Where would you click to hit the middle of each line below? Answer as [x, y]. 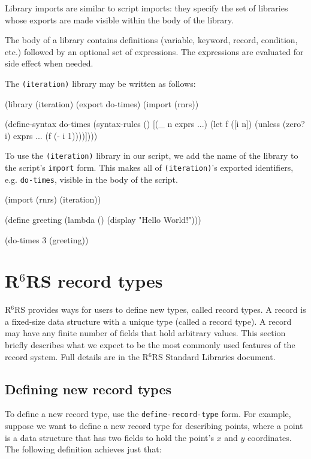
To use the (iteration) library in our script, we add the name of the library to [152, 155]
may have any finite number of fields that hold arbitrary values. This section [145, 333]
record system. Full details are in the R [77, 356]
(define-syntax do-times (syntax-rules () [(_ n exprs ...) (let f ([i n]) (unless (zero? [155, 124]
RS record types [94, 281]
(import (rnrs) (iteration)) [53, 199]
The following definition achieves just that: [83, 449]
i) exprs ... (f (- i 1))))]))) [51, 135]
